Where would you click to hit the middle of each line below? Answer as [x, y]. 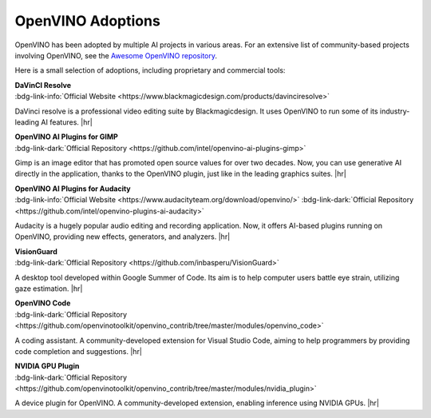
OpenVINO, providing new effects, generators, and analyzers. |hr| [123, 237]
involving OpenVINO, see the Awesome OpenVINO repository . [116, 55]
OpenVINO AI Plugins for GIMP [67, 137]
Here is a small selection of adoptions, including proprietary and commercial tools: [150, 70]
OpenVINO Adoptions [88, 21]
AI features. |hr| [67, 122]
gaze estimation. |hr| [49, 289]
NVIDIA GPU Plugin [47, 366]
